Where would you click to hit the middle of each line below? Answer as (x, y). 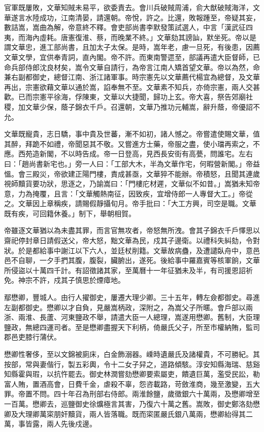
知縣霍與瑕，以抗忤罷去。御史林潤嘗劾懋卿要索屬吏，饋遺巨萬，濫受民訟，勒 (132, 374)
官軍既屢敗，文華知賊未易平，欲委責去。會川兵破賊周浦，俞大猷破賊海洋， (128, 7)
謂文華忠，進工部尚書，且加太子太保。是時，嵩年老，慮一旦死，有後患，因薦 (132, 47)
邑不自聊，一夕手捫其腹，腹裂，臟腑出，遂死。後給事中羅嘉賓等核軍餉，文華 (132, 260)
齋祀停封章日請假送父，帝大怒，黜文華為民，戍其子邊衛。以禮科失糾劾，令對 (132, 240)
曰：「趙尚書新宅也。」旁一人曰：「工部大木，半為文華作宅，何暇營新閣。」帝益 (132, 163)
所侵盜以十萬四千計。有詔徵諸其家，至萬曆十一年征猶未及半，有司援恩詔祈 (128, 270)
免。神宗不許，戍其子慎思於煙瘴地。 (64, 280)
